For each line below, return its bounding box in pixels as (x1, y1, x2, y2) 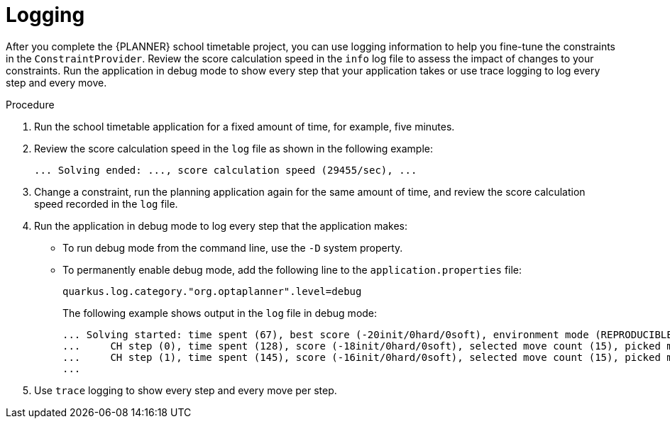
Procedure (6, 98, 55, 111)
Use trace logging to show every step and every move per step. (34, 384, 337, 396)
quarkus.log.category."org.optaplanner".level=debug (62, 285, 362, 297)
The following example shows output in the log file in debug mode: (62, 306, 378, 319)
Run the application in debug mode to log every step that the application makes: (34, 219, 408, 232)
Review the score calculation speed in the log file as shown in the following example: (34, 142, 434, 155)
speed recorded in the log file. (34, 197, 178, 210)
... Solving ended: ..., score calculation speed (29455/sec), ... (34, 164, 417, 176)
